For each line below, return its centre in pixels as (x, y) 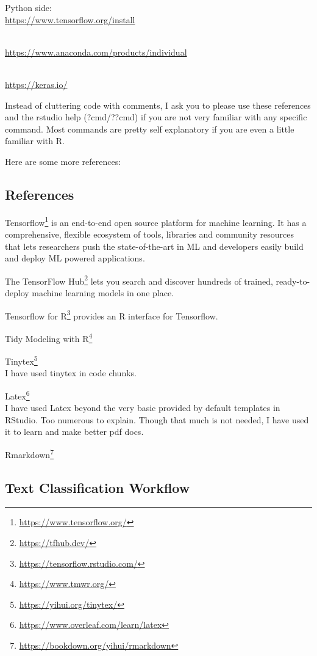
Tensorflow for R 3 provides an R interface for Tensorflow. (112, 315)
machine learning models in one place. (103, 293)
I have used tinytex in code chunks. (71, 373)
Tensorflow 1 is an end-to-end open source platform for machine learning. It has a (156, 221)
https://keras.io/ (36, 84)
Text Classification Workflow (98, 487)
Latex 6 (17, 395)
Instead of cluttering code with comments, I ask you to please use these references (158, 105)
